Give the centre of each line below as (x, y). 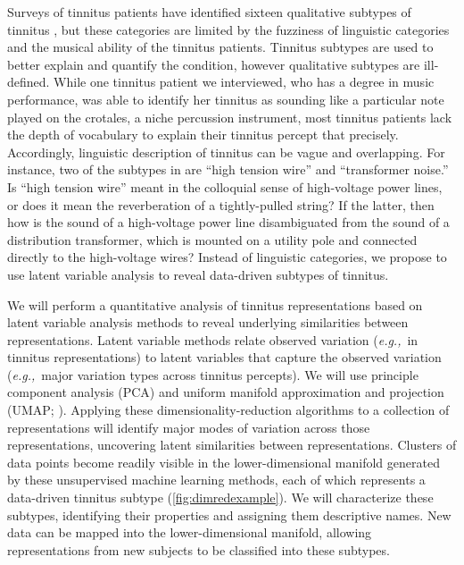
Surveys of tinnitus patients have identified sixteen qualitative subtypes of (209, 12)
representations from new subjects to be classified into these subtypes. (199, 549)
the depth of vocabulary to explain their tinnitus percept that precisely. (203, 135)
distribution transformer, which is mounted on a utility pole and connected (212, 239)
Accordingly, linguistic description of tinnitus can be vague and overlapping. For (226, 152)
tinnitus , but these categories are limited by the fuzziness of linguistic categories (228, 29)
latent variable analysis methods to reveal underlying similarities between (208, 322)
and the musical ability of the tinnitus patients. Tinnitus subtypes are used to (220, 47)
